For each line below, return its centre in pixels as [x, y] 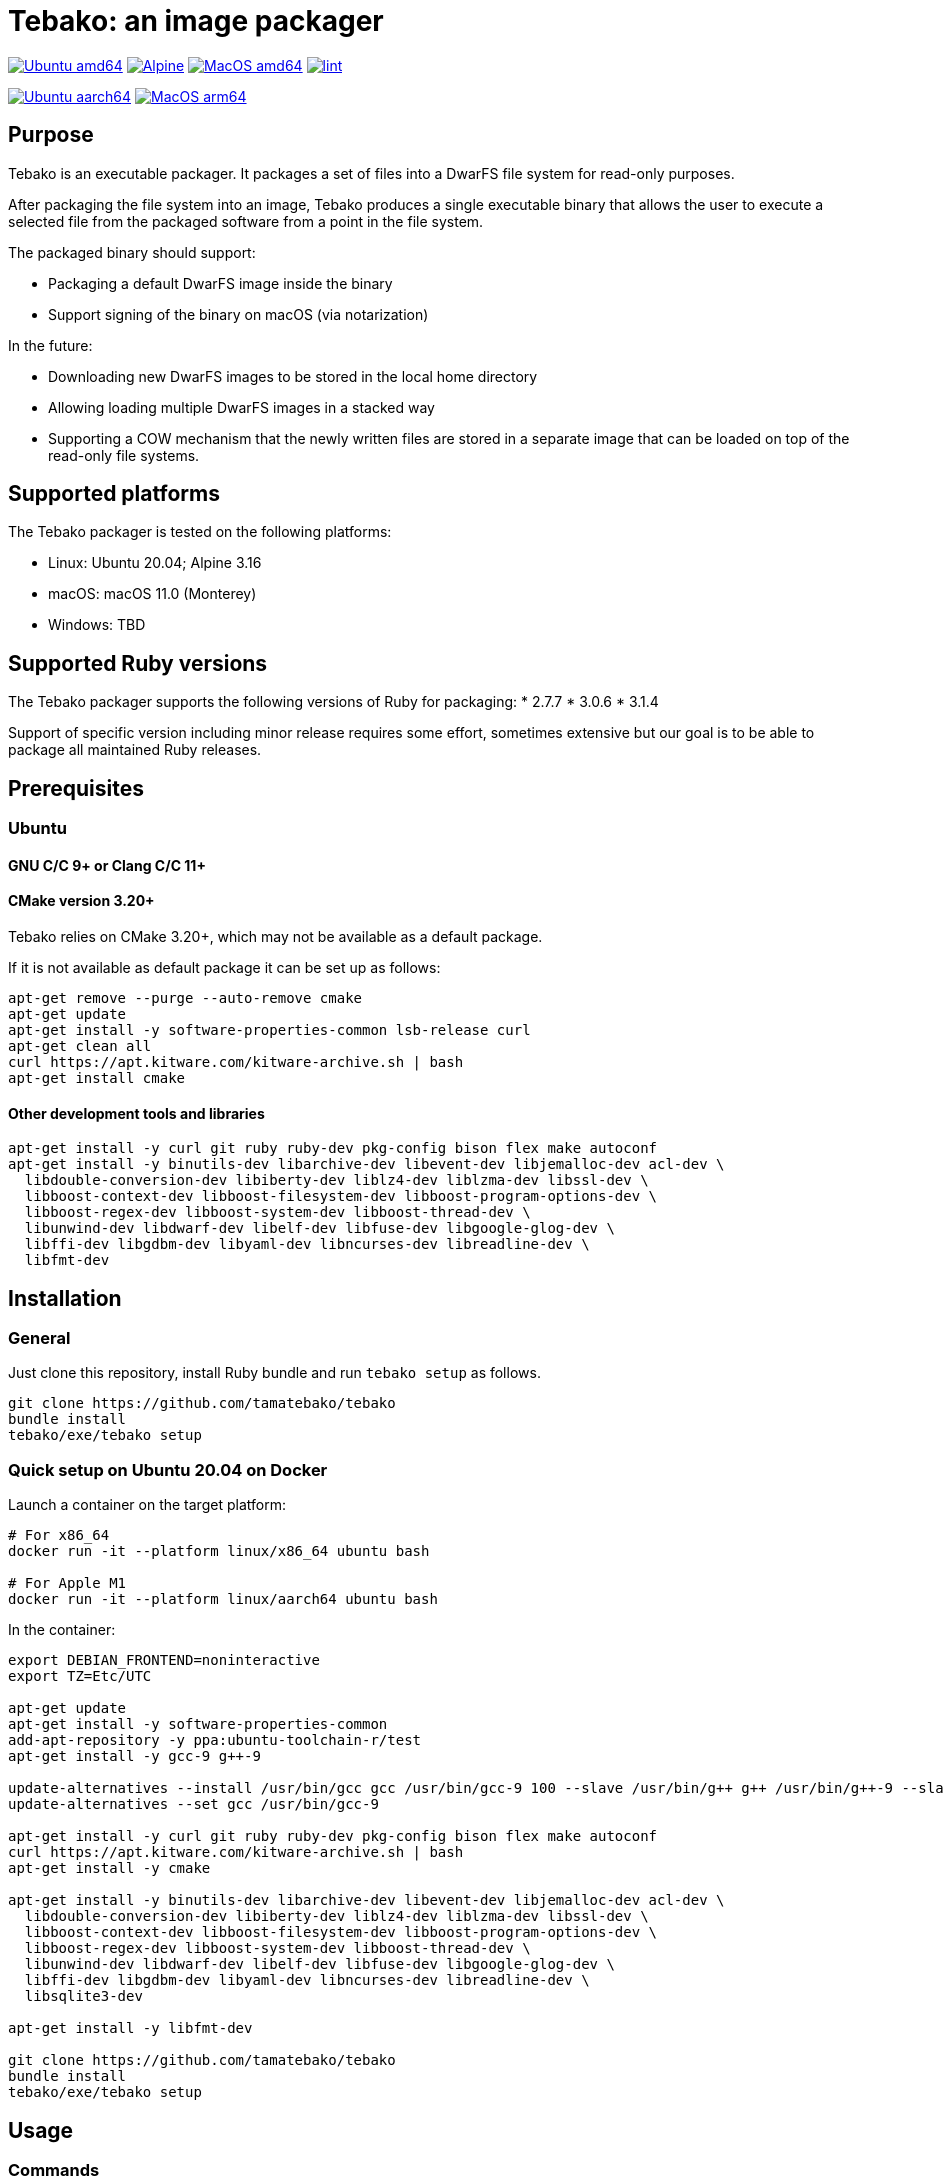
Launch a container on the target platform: [147, 1505]
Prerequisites [76, 788]
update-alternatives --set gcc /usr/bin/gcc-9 [193, 1804]
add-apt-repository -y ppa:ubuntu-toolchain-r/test [215, 1740]
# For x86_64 [59, 1535]
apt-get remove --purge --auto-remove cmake [185, 997]
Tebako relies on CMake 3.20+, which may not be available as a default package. [275, 936]
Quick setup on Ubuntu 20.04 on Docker [168, 1469]
